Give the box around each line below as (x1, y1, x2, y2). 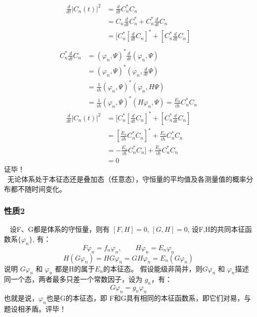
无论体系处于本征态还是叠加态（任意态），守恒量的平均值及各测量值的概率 (7, 173, 246, 184)
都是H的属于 (55, 263, 95, 273)
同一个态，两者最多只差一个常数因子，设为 (4, 274, 142, 284)
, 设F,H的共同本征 (187, 224, 245, 234)
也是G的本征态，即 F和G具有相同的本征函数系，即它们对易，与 (46, 292, 251, 303)
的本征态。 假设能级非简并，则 (103, 263, 203, 273)
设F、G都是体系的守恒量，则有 (9, 224, 110, 234)
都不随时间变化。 (10, 183, 66, 194)
